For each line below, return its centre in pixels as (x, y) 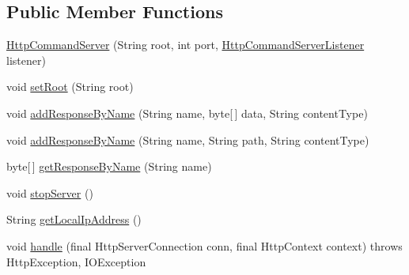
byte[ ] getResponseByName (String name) (109, 166)
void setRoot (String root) (70, 87)
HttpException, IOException (76, 261)
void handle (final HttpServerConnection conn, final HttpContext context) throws (204, 245)
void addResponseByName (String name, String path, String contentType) (188, 139)
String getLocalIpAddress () (74, 219)
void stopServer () (50, 192)
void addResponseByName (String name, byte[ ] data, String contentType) (187, 113)
